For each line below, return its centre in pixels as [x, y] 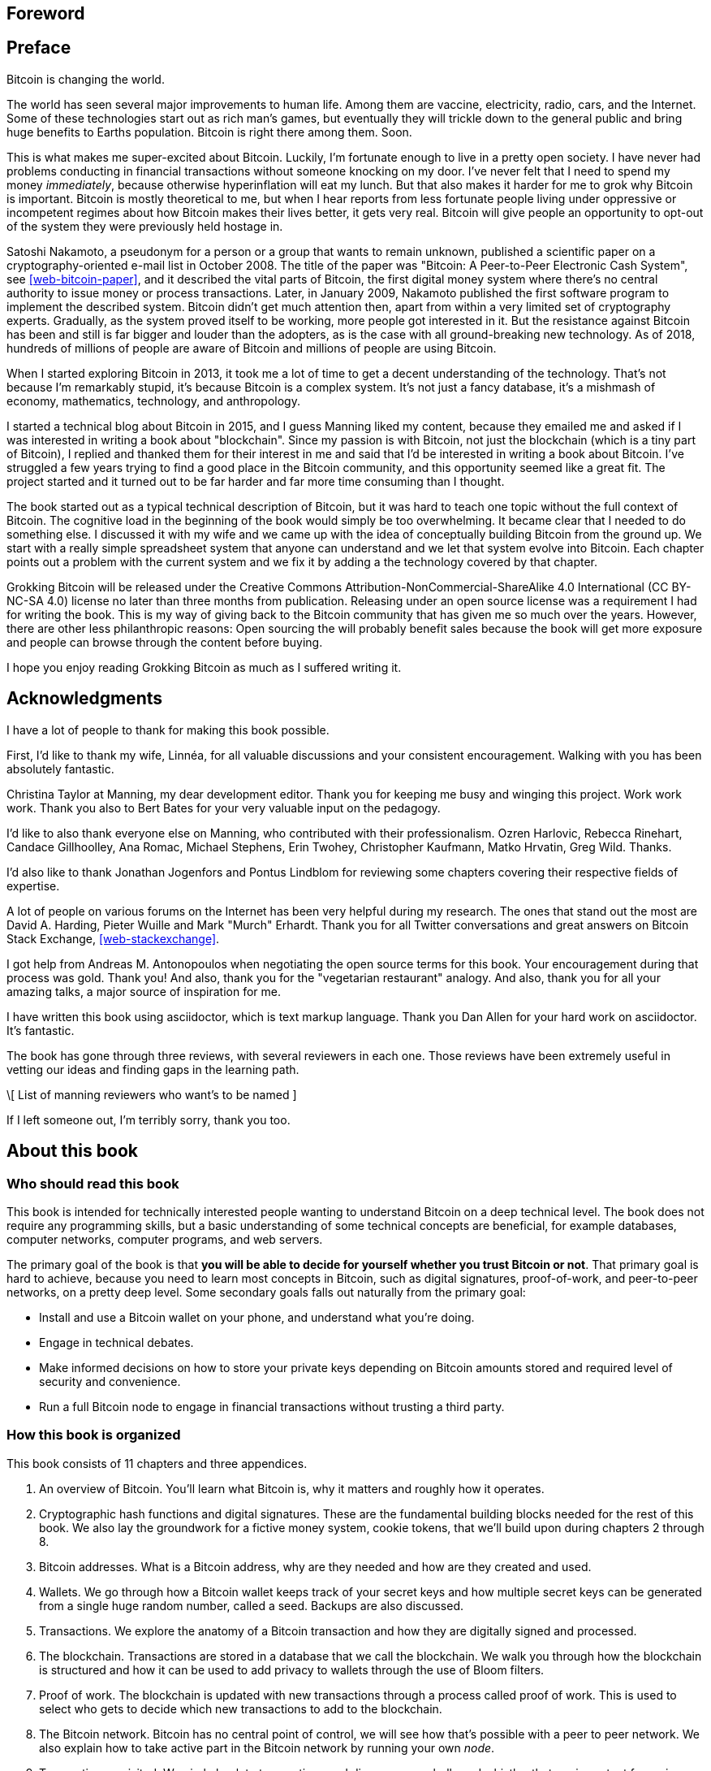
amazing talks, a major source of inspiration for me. [144, 991]
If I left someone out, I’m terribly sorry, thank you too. [149, 1119]
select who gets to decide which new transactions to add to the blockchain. [241, 1708]
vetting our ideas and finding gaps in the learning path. [153, 1069]
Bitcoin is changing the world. [86, 79]
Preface [39, 48]
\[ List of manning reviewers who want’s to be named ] [152, 1094]
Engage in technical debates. [116, 1342]
